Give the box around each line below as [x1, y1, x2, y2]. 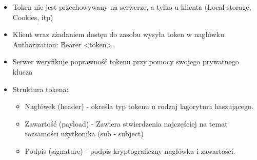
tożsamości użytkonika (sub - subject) [25, 128, 144, 139]
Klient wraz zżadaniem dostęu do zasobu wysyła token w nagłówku [12, 29, 224, 40]
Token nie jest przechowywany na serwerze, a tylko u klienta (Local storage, [12, 2, 251, 12]
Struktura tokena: [12, 83, 69, 94]
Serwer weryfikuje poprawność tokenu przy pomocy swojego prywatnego [12, 56, 239, 67]
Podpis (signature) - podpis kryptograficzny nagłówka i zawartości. [25, 145, 235, 156]
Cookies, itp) [12, 11, 53, 22]
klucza [12, 66, 33, 77]
